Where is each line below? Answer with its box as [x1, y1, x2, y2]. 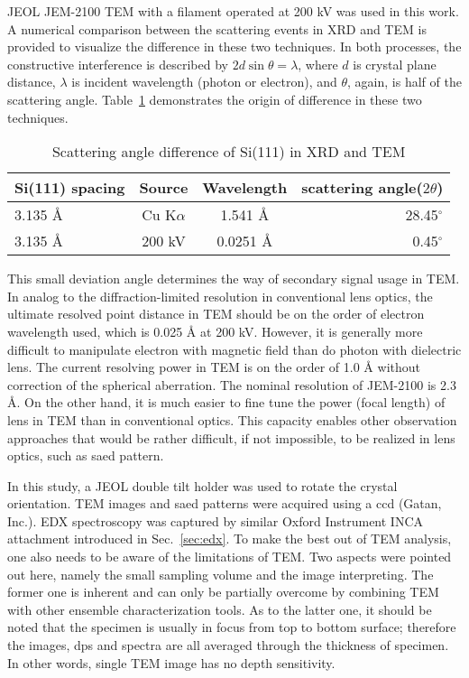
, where [298, 54, 338, 73]
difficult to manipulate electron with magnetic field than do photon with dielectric [7, 339, 462, 358]
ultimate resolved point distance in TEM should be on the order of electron [7, 304, 425, 323]
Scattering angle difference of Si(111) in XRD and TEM [51, 141, 406, 163]
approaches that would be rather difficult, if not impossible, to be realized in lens [7, 428, 455, 447]
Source [139, 177, 189, 199]
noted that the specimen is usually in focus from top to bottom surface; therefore [7, 618, 456, 636]
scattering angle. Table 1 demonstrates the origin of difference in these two [7, 89, 422, 108]
